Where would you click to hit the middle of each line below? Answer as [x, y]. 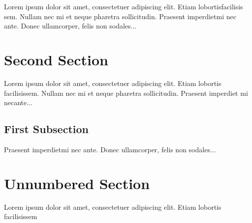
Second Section [56, 59]
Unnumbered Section [77, 183]
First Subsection [46, 129]
